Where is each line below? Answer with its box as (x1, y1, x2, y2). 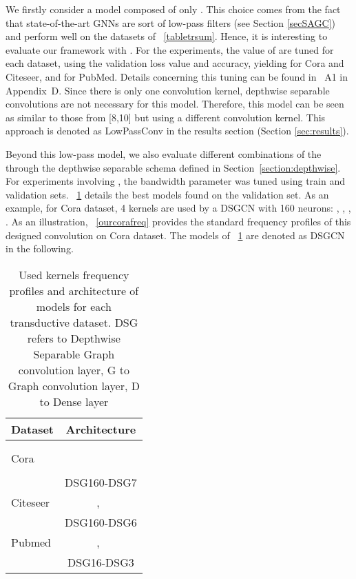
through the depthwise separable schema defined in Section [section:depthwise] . (6, 160, 341, 174)
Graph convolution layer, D (8, 377, 140, 394)
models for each (36, 298, 112, 314)
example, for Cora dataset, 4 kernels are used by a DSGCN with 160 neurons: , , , (6, 201, 351, 215)
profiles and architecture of (9, 282, 139, 298)
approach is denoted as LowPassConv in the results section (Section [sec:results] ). (6, 123, 349, 138)
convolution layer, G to (18, 361, 129, 378)
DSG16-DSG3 (67, 553, 134, 570)
